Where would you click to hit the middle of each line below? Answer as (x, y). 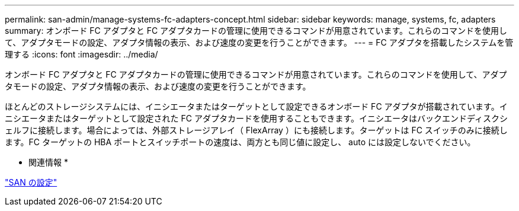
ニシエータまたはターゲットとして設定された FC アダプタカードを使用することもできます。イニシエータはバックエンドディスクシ (257, 118)
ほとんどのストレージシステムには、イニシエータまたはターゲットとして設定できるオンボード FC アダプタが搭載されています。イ (256, 106)
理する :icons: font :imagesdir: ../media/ (81, 54)
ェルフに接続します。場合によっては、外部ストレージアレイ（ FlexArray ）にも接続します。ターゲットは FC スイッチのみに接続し (256, 130)
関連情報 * (48, 162)
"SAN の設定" (31, 182)
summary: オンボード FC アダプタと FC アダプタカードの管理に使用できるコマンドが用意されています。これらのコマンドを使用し (256, 31)
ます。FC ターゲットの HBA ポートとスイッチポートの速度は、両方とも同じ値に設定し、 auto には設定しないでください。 (240, 142)
